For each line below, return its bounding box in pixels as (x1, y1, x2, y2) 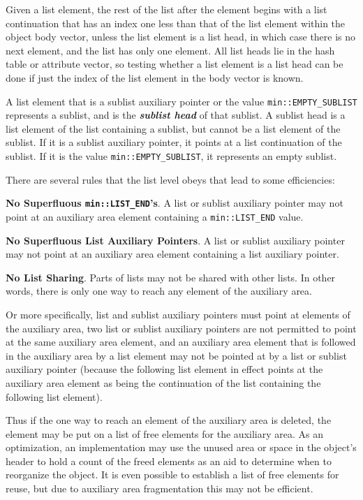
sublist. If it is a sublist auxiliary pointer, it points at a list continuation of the (6, 135, 342, 149)
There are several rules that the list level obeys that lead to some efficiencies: (6, 172, 335, 186)
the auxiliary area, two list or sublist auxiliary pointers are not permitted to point (6, 321, 357, 335)
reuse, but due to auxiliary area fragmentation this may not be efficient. (6, 481, 313, 496)
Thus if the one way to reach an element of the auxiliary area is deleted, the (6, 413, 332, 427)
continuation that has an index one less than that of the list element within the (6, 15, 346, 30)
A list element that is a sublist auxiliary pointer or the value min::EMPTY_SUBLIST (6, 94, 357, 108)
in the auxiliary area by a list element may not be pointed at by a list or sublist (6, 348, 347, 362)
